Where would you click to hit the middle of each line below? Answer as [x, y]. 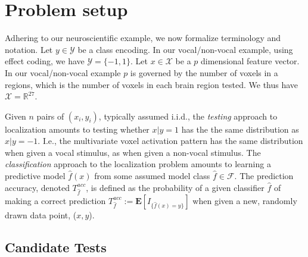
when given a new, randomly [245, 200]
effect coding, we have [45, 61]
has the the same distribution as [240, 129]
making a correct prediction [55, 200]
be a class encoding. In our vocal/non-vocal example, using [185, 49]
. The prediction [264, 176]
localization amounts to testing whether [77, 129]
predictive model [35, 176]
